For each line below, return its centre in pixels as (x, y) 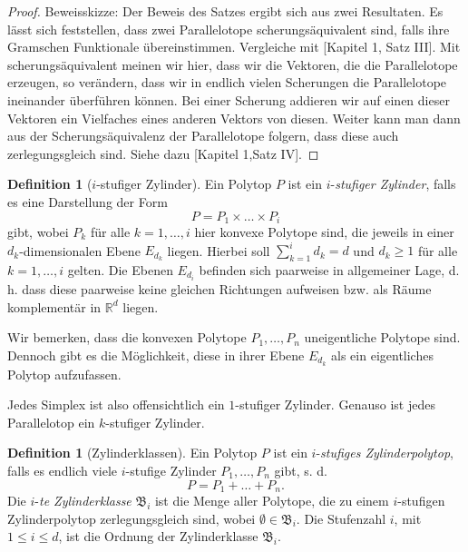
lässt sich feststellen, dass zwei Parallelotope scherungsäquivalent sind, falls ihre (229, 29)
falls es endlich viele (63, 470)
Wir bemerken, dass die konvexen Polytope (127, 337)
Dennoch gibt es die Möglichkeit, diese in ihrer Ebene (156, 355)
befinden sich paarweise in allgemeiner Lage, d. (329, 269)
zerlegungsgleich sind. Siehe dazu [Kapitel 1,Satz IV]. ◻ (163, 153)
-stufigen (421, 501)
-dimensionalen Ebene (80, 250)
